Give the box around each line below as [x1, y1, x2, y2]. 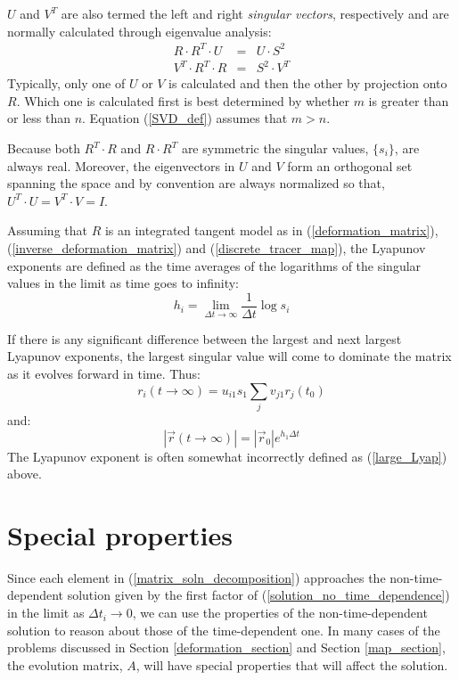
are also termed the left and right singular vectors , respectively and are [61, 4, 449, 22]
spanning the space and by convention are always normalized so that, [7, 174, 385, 193]
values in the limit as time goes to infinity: [7, 274, 239, 292]
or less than [7, 109, 70, 127]
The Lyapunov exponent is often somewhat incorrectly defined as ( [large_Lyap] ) [7, 447, 447, 465]
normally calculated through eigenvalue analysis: [7, 21, 272, 40]
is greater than [368, 91, 449, 110]
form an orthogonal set [287, 156, 413, 175]
